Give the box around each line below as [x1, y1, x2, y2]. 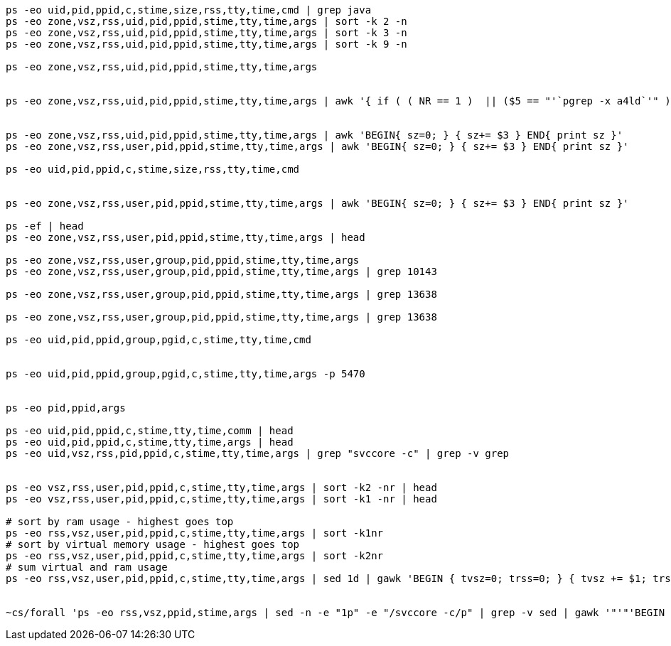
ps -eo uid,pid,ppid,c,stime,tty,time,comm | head [6, 425, 294, 436]
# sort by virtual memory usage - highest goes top [6, 539, 300, 550]
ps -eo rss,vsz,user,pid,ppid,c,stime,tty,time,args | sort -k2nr [6, 550, 384, 561]
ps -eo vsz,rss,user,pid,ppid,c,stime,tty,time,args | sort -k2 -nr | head [6, 482, 437, 493]
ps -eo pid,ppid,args [6, 402, 126, 414]
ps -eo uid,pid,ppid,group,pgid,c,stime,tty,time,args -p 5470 [6, 368, 365, 379]
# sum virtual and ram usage [6, 561, 168, 573]
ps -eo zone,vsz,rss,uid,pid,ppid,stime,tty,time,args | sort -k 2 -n [6, 16, 407, 27]
